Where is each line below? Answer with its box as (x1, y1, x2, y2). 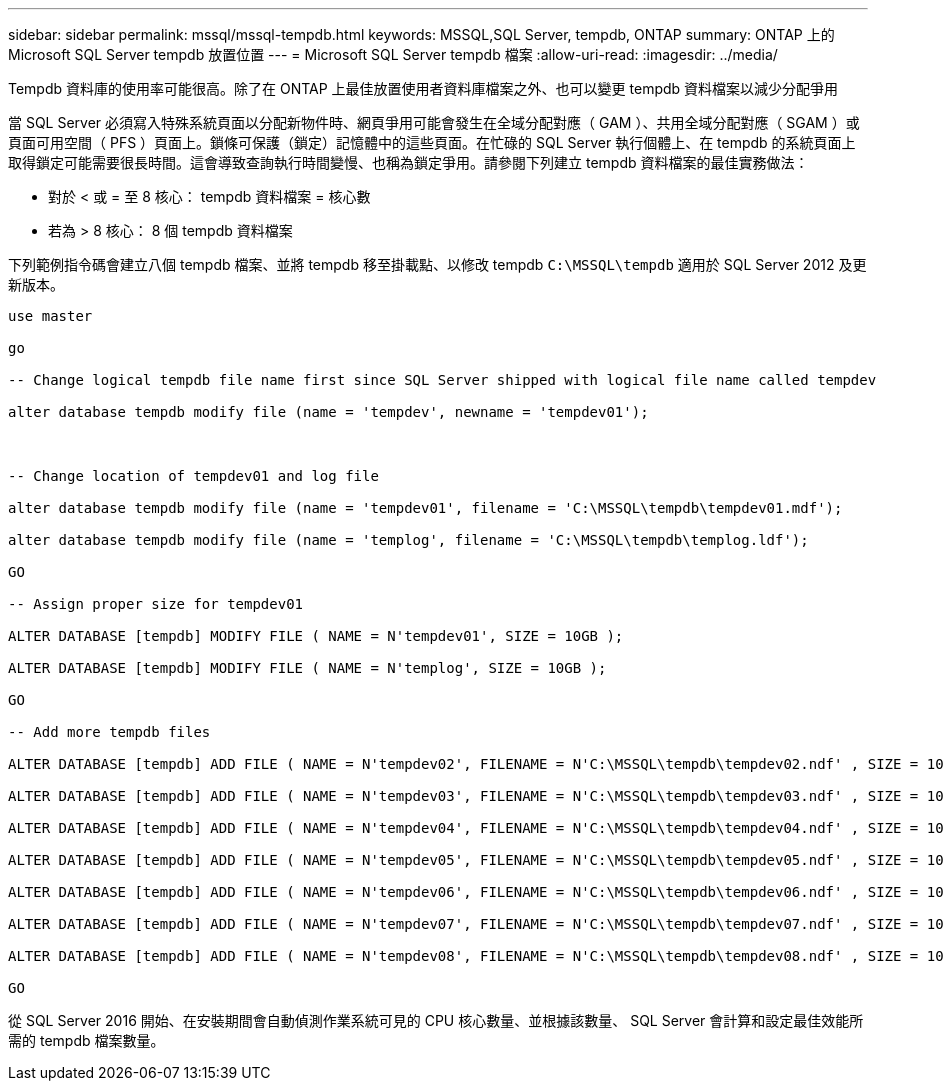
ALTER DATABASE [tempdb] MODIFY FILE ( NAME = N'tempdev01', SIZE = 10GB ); (8, 628, 624, 644)
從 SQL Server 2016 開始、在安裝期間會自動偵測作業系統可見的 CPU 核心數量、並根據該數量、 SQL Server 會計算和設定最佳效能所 (8, 1012, 864, 1029)
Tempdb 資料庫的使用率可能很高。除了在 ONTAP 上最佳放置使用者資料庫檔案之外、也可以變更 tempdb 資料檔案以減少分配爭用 (8, 80, 839, 97)
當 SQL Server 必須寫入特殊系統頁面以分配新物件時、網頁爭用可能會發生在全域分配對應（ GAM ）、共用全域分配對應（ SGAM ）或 (8, 114, 860, 131)
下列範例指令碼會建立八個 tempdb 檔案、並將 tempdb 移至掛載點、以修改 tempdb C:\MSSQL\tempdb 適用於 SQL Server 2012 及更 (8, 256, 867, 273)
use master (8, 308, 93, 324)
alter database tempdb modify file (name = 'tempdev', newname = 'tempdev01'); (8, 404, 649, 420)
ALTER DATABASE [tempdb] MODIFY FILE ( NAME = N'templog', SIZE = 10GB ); (8, 660, 607, 676)
